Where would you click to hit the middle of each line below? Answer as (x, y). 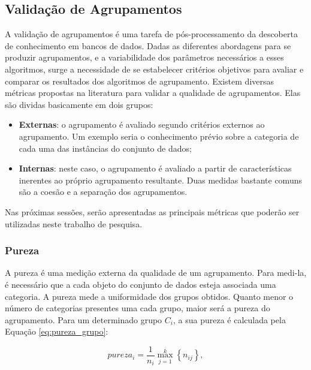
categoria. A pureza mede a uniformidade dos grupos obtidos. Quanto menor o (149, 296)
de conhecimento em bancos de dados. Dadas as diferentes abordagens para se (148, 45)
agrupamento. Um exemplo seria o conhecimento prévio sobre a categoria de (159, 136)
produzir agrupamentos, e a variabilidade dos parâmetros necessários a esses (144, 57)
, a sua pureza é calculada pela (229, 319)
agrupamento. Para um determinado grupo (84, 319)
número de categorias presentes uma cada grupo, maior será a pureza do (138, 308)
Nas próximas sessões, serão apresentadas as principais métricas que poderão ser (152, 211)
